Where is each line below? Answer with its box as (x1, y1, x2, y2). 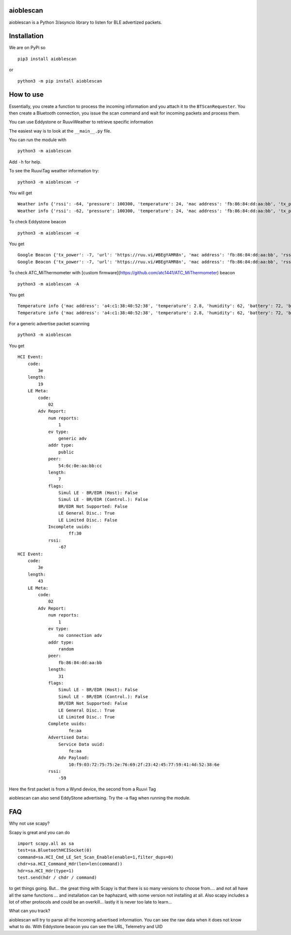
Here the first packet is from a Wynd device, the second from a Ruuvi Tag (9, 786, 156, 792)
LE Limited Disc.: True (58, 714, 115, 719)
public (58, 449, 74, 455)
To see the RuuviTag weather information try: (9, 168, 99, 174)
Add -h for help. (9, 159, 42, 165)
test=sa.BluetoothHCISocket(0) (17, 848, 92, 853)
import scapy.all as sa (17, 840, 74, 846)
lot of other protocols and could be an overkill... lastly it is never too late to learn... (9, 899, 172, 905)
